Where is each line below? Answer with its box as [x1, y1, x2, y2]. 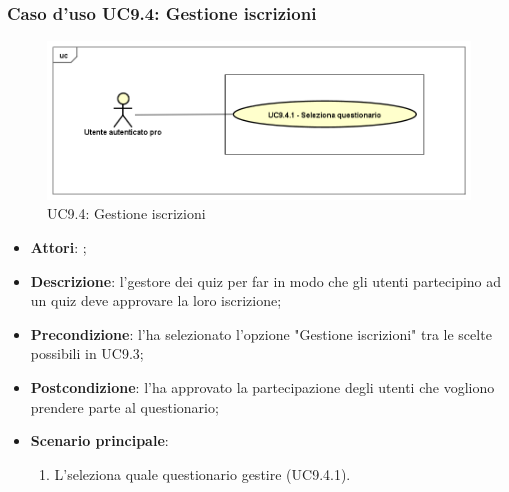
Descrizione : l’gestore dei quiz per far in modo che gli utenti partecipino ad [30, 270, 502, 291]
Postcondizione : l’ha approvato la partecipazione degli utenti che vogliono [30, 376, 495, 397]
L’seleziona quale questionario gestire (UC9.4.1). [54, 463, 351, 484]
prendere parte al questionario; [30, 396, 219, 417]
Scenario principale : [30, 430, 169, 451]
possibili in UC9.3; [30, 343, 144, 364]
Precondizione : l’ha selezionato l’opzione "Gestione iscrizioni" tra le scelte [30, 323, 492, 344]
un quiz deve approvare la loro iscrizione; [30, 290, 282, 311]
